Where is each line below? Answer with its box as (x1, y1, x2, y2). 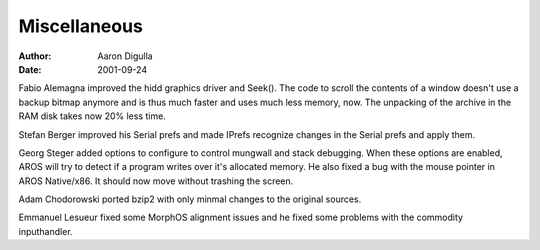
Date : (18, 63, 42, 75)
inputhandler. (18, 225, 74, 237)
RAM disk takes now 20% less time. (18, 110, 167, 122)
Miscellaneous (18, 15, 144, 37)
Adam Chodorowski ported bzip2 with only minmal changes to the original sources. (18, 193, 362, 205)
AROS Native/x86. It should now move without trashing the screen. (18, 175, 294, 187)
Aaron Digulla (97, 50, 154, 62)
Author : (18, 50, 52, 62)
